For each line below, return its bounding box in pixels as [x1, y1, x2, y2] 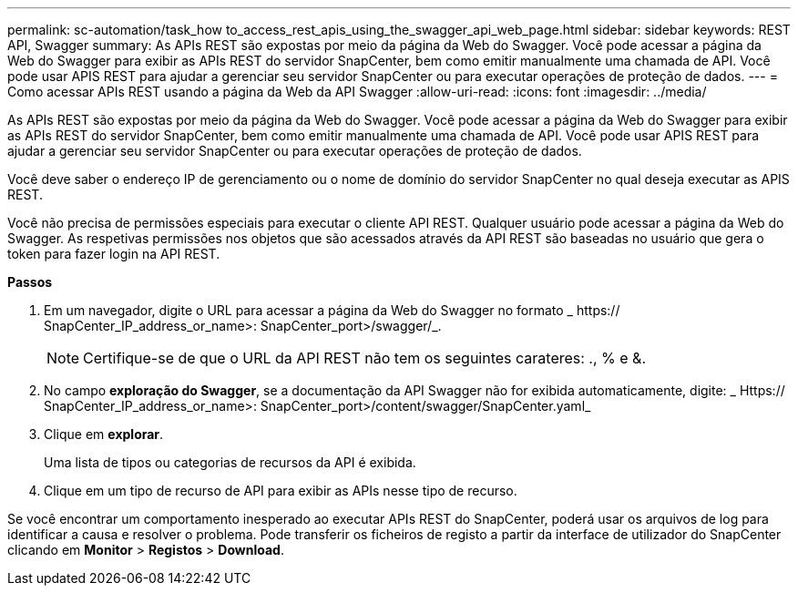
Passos [7, 274, 53, 290]
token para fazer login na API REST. [7, 246, 220, 261]
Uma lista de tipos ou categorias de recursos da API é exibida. [44, 455, 416, 470]
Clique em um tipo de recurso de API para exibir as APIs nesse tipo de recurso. [44, 483, 517, 498]
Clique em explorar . [44, 426, 164, 442]
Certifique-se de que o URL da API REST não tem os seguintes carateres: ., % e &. [83, 349, 647, 367]
